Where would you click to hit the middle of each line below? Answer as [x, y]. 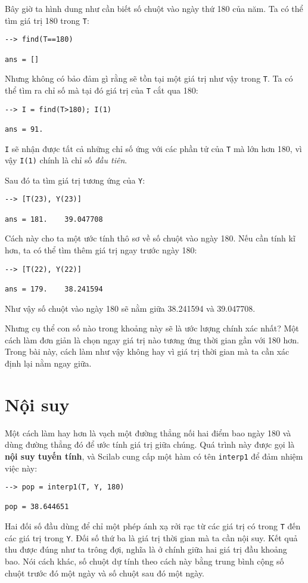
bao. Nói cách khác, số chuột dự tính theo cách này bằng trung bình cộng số [144, 561]
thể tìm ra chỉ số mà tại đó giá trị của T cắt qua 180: [102, 90]
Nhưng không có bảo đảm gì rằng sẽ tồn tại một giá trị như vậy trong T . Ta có [149, 78]
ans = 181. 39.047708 [54, 219]
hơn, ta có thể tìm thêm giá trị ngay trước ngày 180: [101, 250]
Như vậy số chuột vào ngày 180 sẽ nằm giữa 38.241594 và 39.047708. [130, 308]
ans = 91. [24, 129]
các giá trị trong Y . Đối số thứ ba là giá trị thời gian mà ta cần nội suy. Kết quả [151, 537]
